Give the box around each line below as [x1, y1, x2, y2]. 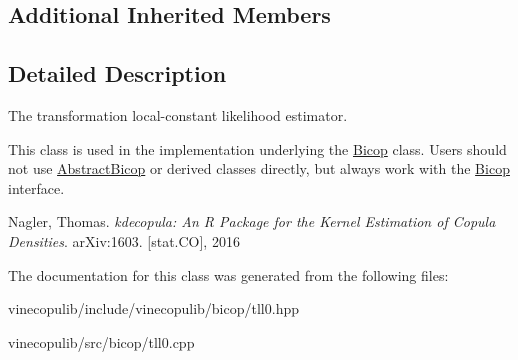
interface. [8, 177, 65, 198]
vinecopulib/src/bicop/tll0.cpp [8, 331, 195, 352]
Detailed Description [8, 58, 227, 89]
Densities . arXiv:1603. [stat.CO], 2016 [8, 230, 240, 251]
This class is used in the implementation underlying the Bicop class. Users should [8, 138, 507, 159]
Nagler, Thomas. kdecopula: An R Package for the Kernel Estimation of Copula [8, 211, 496, 232]
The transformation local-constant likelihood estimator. [8, 104, 348, 125]
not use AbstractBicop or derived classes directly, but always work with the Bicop [8, 158, 510, 179]
